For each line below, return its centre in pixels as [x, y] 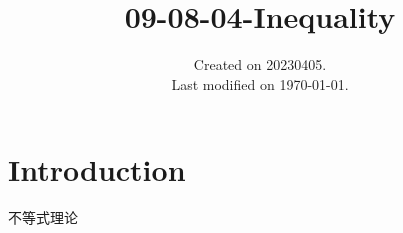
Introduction [97, 169]
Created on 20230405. [260, 64]
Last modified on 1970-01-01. [260, 83]
